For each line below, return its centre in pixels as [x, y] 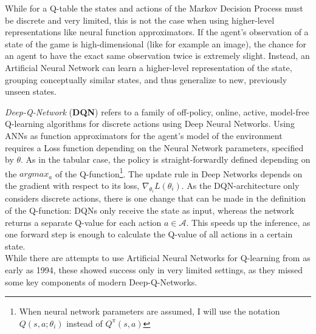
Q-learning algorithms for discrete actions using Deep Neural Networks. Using [150, 124]
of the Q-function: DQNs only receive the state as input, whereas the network [149, 210]
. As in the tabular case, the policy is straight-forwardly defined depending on [166, 159]
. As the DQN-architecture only [240, 185]
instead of [84, 323]
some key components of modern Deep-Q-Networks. [101, 281]
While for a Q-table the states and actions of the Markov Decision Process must [154, 8]
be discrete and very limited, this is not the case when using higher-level [140, 20]
